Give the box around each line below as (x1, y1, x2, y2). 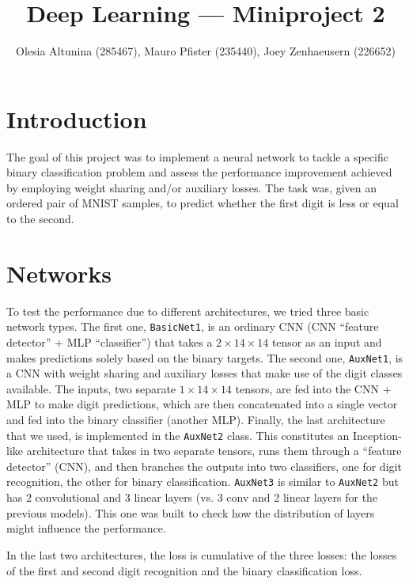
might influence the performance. (6, 520, 166, 537)
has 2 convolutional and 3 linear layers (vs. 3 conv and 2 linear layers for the (6, 489, 378, 506)
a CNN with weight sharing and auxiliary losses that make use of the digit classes (6, 365, 403, 381)
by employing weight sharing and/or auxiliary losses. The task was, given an (6, 179, 377, 195)
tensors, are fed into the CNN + (235, 380, 392, 396)
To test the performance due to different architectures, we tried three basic (6, 302, 369, 319)
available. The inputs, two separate (6, 380, 176, 396)
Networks (6, 256, 112, 289)
